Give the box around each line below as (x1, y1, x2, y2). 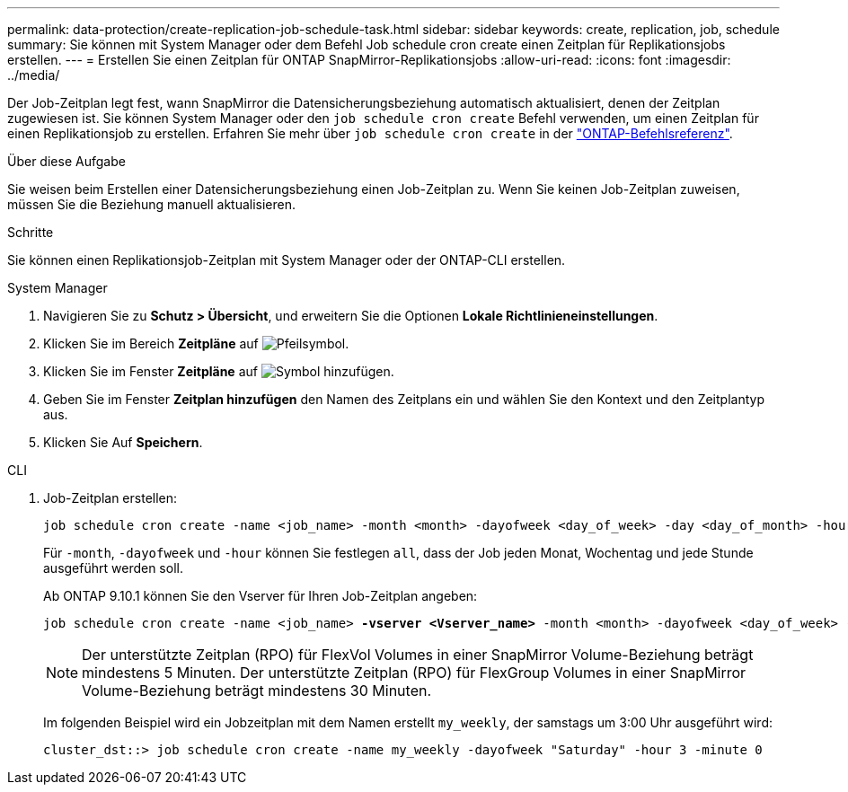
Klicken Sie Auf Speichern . (43, 435, 203, 450)
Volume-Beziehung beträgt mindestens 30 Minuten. (82, 682, 432, 700)
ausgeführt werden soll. (43, 560, 183, 576)
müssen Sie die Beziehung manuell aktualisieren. (7, 197, 296, 212)
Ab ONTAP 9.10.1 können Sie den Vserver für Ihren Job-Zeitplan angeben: (43, 588, 478, 603)
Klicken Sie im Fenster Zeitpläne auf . (43, 364, 394, 379)
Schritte (7, 224, 54, 240)
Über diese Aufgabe (7, 154, 126, 169)
